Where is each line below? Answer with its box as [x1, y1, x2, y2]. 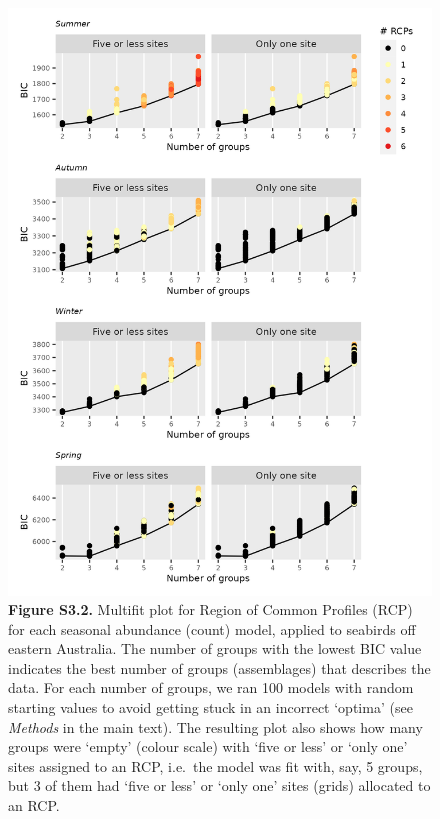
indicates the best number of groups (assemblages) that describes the [8, 657, 431, 678]
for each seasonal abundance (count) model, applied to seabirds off [8, 618, 416, 639]
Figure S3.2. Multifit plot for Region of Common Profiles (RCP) [8, 599, 413, 620]
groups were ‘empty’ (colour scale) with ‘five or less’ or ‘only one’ [8, 736, 408, 757]
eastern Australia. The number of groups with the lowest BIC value [8, 638, 422, 659]
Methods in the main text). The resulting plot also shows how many [8, 716, 423, 737]
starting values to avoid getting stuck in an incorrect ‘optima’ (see [8, 697, 413, 718]
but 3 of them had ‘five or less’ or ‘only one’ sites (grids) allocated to [8, 775, 431, 796]
